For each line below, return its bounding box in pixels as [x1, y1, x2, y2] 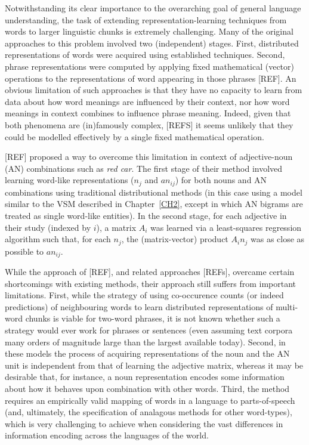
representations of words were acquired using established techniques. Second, [5, 48, 285, 61]
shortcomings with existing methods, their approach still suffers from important [5, 277, 296, 289]
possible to [5, 245, 44, 257]
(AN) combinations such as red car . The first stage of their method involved [5, 162, 283, 174]
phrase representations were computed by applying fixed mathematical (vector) [5, 60, 294, 72]
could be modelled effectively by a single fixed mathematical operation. [5, 130, 264, 143]
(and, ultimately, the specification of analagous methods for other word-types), [5, 406, 292, 418]
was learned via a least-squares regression [150, 221, 302, 233]
